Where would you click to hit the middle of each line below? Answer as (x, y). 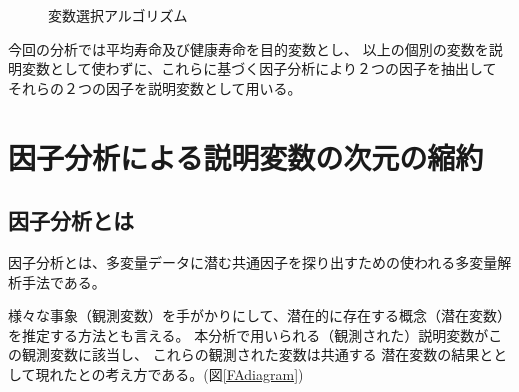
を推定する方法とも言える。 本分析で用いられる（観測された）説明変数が (248, 334)
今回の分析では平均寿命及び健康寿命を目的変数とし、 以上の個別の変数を (248, 48)
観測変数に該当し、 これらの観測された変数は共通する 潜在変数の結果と (257, 354)
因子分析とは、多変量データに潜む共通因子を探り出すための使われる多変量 (253, 261)
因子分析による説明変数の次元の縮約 (246, 156)
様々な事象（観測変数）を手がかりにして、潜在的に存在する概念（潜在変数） (259, 315)
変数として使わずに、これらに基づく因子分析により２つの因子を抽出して (259, 68)
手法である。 (63, 281)
